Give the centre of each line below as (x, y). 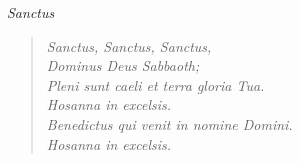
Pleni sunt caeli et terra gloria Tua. (155, 84)
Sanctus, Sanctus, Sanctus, (129, 45)
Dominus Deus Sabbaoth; (123, 65)
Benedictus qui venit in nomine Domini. (169, 123)
